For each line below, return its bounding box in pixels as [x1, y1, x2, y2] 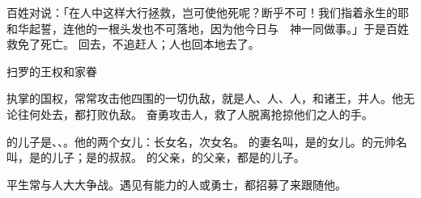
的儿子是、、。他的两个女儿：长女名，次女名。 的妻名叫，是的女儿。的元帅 [6, 133, 396, 150]
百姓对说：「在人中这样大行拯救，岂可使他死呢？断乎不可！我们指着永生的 [6, 4, 398, 20]
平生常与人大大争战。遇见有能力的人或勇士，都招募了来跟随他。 [6, 175, 347, 192]
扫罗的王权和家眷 [6, 62, 97, 79]
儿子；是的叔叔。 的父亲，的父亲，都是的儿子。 [51, 149, 305, 166]
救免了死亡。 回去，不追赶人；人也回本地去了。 [6, 36, 260, 53]
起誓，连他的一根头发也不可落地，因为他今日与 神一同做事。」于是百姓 [28, 19, 409, 36]
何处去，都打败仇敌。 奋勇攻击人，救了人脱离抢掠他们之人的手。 [28, 105, 373, 122]
